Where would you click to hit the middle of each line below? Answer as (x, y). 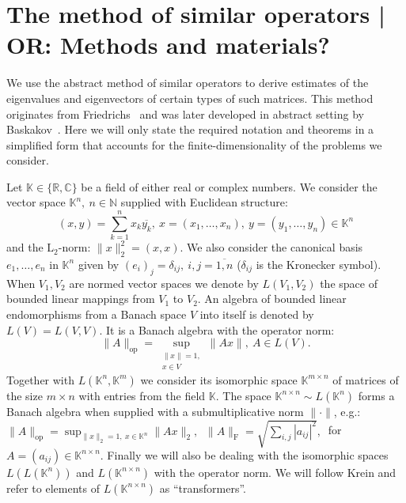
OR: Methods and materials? (168, 45)
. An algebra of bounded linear (272, 299)
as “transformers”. (203, 488)
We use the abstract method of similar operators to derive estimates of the (188, 83)
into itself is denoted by (257, 314)
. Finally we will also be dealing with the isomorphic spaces (244, 454)
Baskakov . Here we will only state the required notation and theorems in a (190, 129)
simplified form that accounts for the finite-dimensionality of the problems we (194, 144)
